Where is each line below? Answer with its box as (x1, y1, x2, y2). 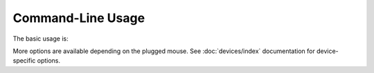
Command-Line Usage (12, 10, 145, 25)
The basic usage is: (12, 34, 69, 43)
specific (12, 56, 36, 65)
